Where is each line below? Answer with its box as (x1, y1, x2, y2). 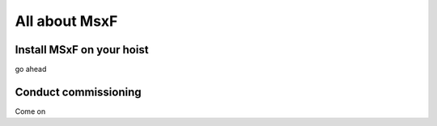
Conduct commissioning (15, 85, 142, 99)
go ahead (15, 65, 47, 74)
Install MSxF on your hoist (15, 43, 149, 57)
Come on (15, 106, 46, 116)
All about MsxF (15, 12, 118, 30)
